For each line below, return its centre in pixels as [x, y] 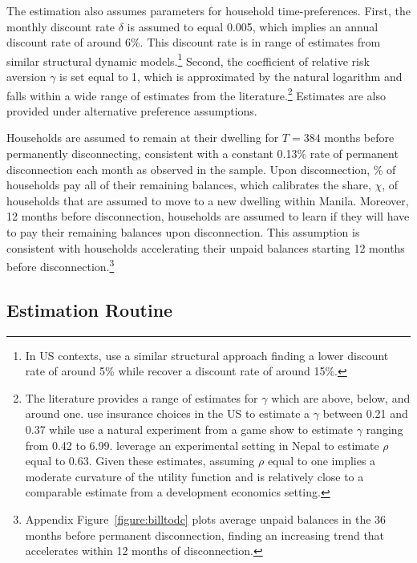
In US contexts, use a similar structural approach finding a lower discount [207, 355]
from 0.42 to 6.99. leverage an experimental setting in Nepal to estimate [202, 445]
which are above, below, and [341, 397]
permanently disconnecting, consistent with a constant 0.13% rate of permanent [202, 154]
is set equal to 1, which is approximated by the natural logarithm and [231, 77]
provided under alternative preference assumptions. [132, 110]
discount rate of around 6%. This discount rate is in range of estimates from [194, 42]
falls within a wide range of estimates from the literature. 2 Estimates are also [196, 94]
